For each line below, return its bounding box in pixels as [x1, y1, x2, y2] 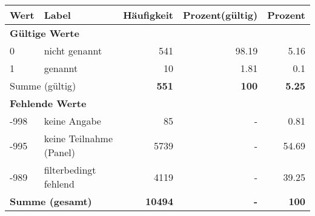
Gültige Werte [10, 26, 79, 40]
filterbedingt [44, 163, 96, 177]
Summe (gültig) [10, 79, 76, 93]
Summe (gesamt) [10, 194, 92, 208]
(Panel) [44, 145, 76, 159]
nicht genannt [44, 44, 102, 57]
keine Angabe [44, 114, 101, 128]
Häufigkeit [123, 8, 174, 22]
